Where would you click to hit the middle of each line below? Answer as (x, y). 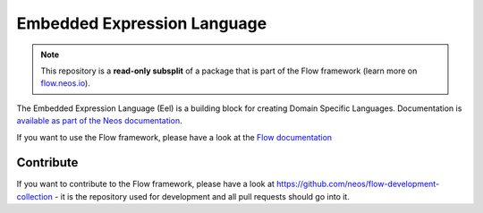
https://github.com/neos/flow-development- (358, 184)
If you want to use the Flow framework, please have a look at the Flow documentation (174, 137)
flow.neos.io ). (66, 83)
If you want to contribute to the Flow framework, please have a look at (145, 184)
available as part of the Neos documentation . (99, 121)
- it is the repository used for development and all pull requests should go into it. (202, 196)
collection (34, 196)
